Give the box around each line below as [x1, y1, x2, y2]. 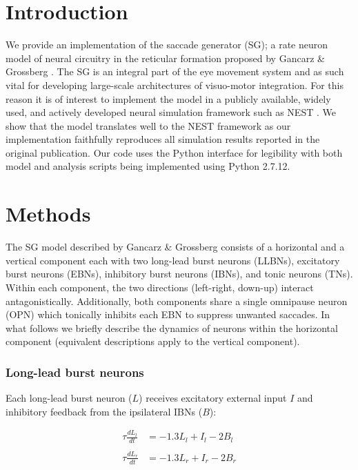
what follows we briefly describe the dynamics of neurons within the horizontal [6, 320, 338, 335]
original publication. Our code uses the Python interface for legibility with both [6, 145, 343, 159]
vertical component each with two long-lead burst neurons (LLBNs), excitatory [6, 253, 340, 267]
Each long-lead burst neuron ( [6, 391, 132, 405]
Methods [6, 199, 91, 228]
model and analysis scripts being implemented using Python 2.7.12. [6, 159, 290, 173]
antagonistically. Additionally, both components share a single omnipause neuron [6, 293, 348, 308]
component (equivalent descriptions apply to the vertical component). [6, 334, 300, 349]
